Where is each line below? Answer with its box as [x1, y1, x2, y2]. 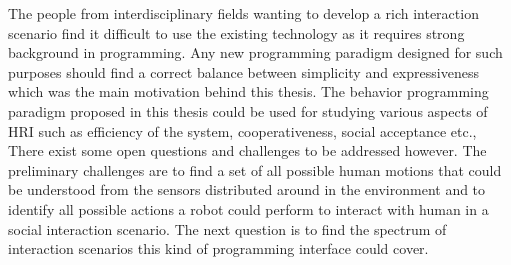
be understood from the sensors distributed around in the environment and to [8, 179, 486, 200]
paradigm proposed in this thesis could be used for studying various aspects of [8, 100, 488, 121]
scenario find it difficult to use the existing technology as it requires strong [8, 22, 465, 43]
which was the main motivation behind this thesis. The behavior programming [8, 81, 489, 102]
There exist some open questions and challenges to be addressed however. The [8, 140, 487, 161]
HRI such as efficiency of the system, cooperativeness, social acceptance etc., [8, 120, 477, 141]
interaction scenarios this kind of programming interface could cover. [8, 238, 429, 259]
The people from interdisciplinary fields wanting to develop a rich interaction [8, 3, 479, 23]
